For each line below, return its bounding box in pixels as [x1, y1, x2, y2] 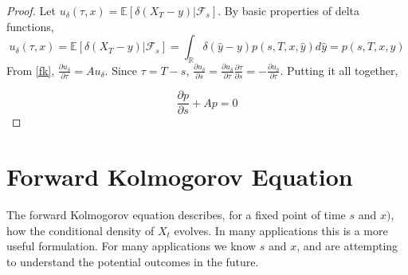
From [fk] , [6, 61, 55, 78]
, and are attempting [296, 238, 398, 254]
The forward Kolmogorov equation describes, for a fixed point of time [6, 206, 346, 223]
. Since [104, 61, 138, 78]
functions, [6, 18, 54, 34]
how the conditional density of [6, 222, 155, 238]
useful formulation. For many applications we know [6, 238, 257, 254]
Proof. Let [6, 2, 56, 18]
